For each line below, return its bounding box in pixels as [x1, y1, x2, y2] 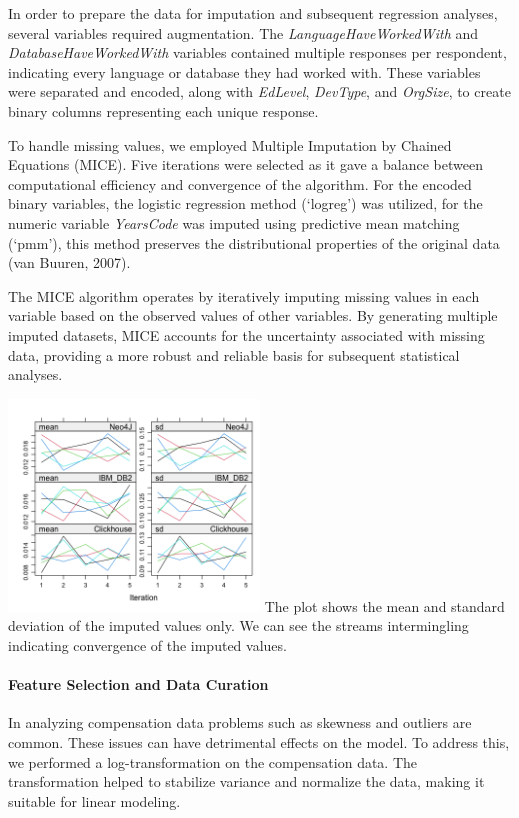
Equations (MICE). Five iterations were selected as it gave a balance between [8, 154, 483, 175]
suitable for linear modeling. [8, 790, 181, 811]
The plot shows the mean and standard [264, 595, 505, 616]
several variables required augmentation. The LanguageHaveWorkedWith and [8, 22, 479, 43]
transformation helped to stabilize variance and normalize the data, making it [8, 771, 485, 792]
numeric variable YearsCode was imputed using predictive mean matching [8, 212, 460, 233]
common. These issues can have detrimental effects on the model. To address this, [8, 731, 510, 752]
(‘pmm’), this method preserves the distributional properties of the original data [8, 232, 500, 253]
